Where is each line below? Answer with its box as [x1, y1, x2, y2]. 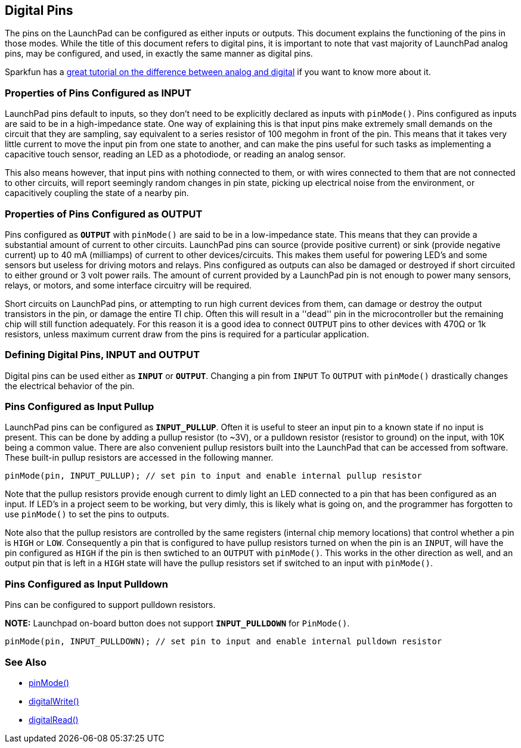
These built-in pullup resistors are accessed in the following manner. [5, 452, 274, 463]
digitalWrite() [29, 696, 79, 706]
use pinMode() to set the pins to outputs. [5, 509, 169, 520]
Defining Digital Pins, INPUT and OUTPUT [5, 349, 200, 361]
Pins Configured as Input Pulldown [5, 578, 168, 590]
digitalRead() [29, 714, 79, 725]
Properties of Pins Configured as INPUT [5, 86, 192, 99]
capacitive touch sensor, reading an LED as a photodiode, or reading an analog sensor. [5, 149, 346, 160]
